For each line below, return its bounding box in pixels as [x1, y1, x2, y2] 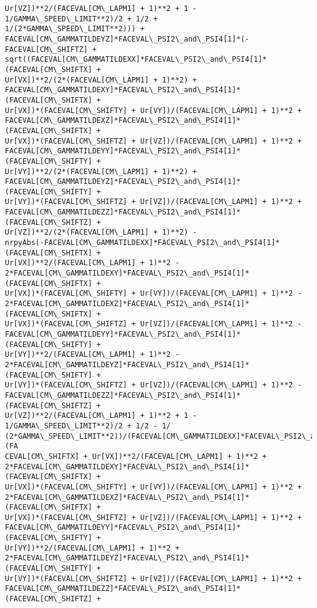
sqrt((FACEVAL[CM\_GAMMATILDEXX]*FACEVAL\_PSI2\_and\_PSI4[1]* [5, 55, 267, 64]
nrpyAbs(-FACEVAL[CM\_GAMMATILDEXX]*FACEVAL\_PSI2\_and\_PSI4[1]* [5, 238, 280, 247]
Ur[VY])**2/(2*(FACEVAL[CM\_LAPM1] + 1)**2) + [5, 167, 197, 176]
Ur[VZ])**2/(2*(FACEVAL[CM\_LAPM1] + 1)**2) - [5, 228, 197, 237]
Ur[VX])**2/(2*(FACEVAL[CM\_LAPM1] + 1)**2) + [5, 75, 197, 84]
